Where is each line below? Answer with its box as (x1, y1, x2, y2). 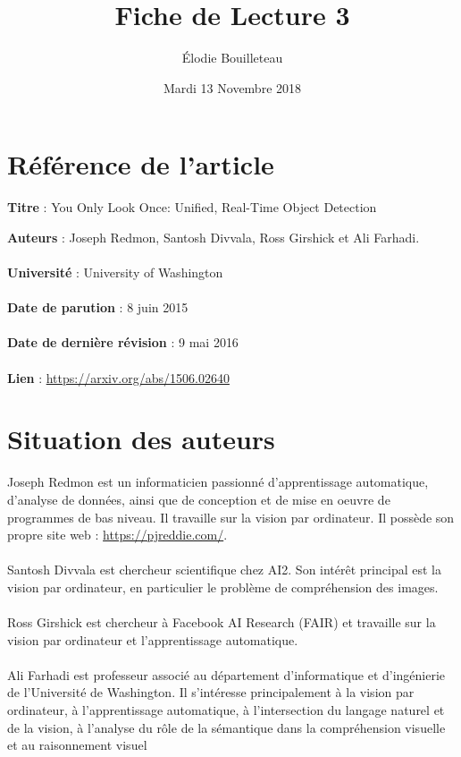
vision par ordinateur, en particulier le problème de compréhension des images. (7, 577, 439, 596)
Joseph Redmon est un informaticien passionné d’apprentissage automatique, (7, 472, 429, 491)
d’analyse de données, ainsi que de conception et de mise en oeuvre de (7, 489, 390, 508)
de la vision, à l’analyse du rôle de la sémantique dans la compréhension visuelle (7, 718, 446, 736)
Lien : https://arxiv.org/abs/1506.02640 (7, 368, 230, 387)
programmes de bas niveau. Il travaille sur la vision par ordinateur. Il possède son (7, 507, 455, 526)
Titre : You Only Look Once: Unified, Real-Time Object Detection (7, 198, 377, 217)
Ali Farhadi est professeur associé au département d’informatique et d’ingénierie (7, 665, 446, 684)
